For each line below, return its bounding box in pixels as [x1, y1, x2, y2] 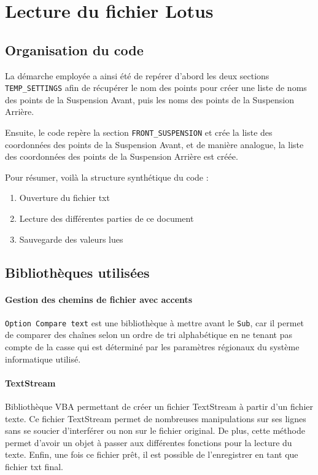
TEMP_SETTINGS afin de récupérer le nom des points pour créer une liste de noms [5, 81, 307, 94]
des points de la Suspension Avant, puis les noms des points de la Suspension [5, 93, 295, 106]
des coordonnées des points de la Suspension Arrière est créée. [5, 150, 238, 163]
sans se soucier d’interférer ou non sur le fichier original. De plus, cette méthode [5, 424, 305, 437]
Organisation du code [5, 40, 144, 59]
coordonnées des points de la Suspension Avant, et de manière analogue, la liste [5, 138, 304, 151]
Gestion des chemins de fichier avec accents [5, 292, 193, 305]
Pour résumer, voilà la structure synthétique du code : [5, 170, 209, 183]
